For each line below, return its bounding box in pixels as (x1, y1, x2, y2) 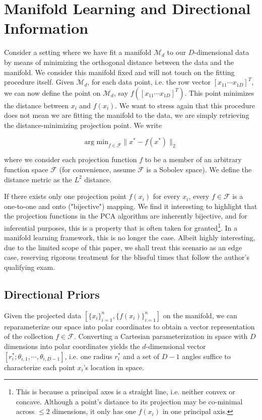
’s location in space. (83, 362, 145, 372)
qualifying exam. (4, 262, 55, 272)
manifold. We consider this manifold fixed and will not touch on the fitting (4, 66, 235, 77)
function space (4, 164, 48, 175)
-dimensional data (194, 47, 249, 57)
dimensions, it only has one (52, 406, 136, 416)
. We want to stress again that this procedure (115, 100, 255, 110)
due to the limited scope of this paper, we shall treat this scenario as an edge (4, 242, 242, 252)
